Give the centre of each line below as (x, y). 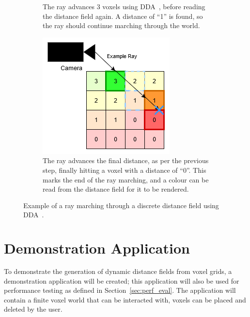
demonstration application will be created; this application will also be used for (122, 280)
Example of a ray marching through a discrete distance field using (121, 205)
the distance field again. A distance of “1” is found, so (123, 16)
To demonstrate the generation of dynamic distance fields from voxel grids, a (118, 271)
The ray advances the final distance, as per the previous (126, 160)
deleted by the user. (33, 309)
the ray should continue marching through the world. (121, 25)
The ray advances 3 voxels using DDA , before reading (124, 6)
